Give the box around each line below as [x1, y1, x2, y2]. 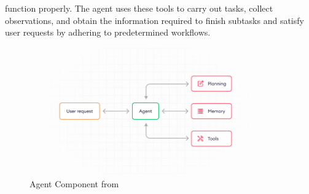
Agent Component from [29, 177, 119, 190]
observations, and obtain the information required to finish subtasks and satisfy [5, 14, 304, 26]
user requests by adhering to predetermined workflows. [5, 26, 211, 39]
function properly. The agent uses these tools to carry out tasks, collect [5, 2, 273, 14]
